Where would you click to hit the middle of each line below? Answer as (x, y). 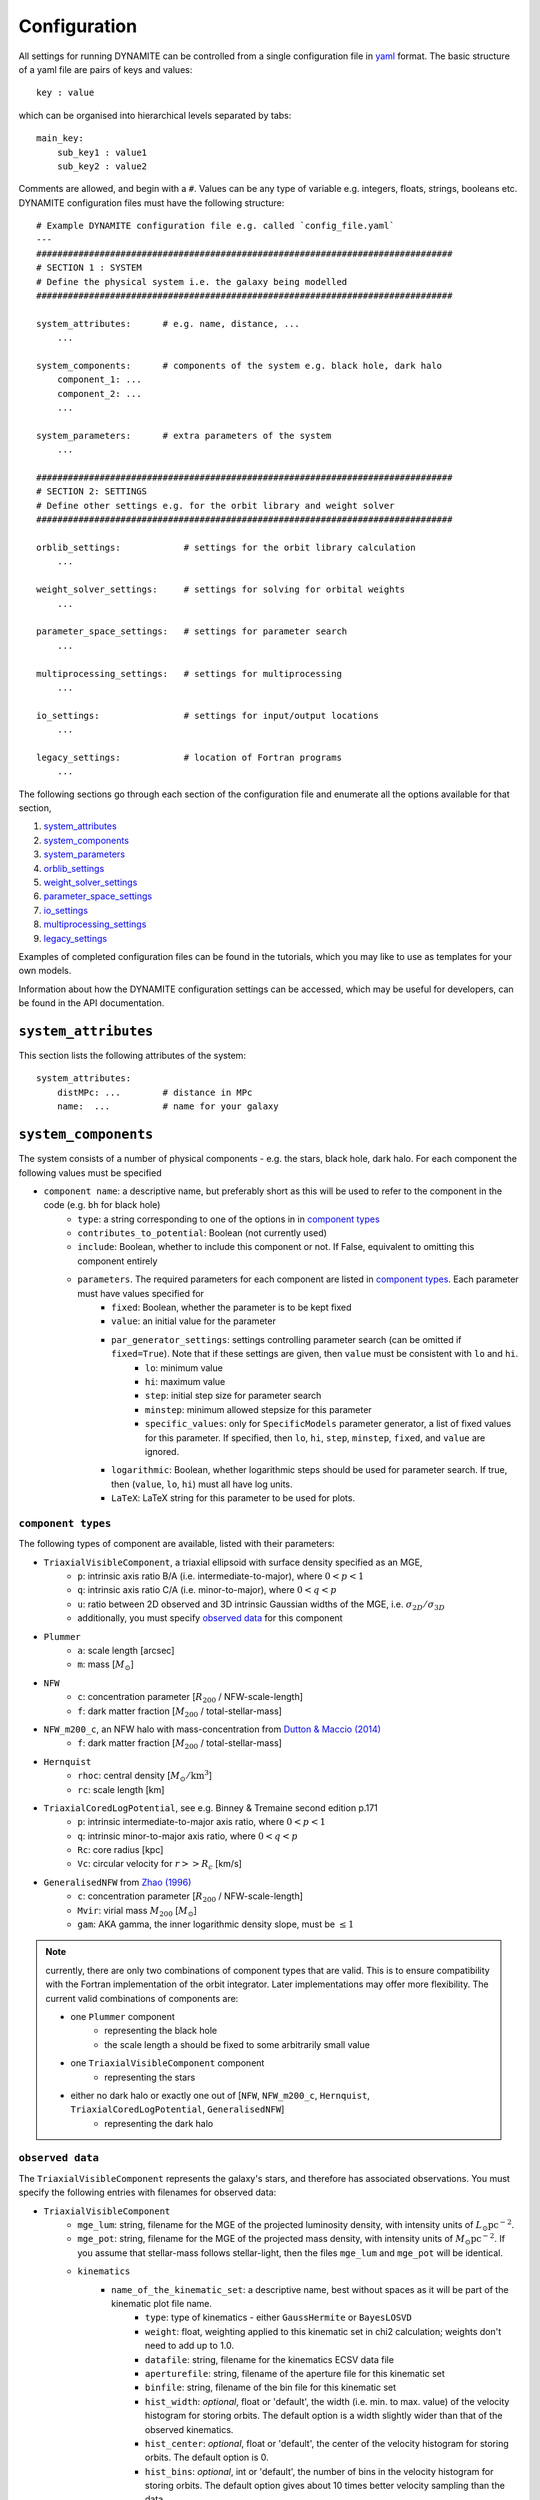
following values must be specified (90, 1172)
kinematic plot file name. (162, 2303)
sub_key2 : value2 (102, 166)
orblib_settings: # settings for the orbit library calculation (226, 548)
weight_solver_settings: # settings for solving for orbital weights (221, 589)
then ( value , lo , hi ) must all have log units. (202, 1484)
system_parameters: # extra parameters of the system (184, 435)
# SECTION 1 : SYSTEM (89, 268)
